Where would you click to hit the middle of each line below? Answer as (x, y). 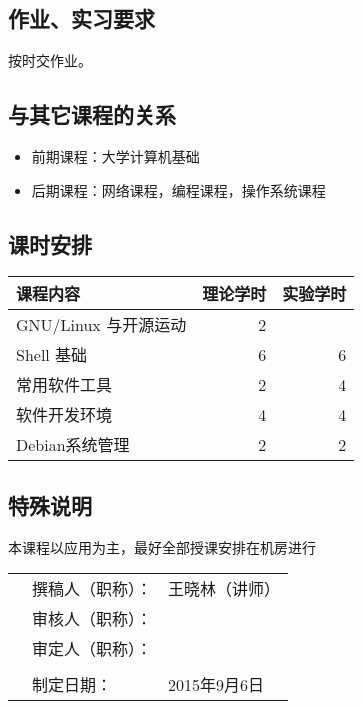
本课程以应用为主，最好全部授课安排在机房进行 (162, 546)
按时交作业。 (50, 60)
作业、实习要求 (81, 18)
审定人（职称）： (92, 649)
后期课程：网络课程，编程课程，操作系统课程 (178, 189)
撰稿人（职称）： (92, 589)
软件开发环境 (64, 415)
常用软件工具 (64, 385)
